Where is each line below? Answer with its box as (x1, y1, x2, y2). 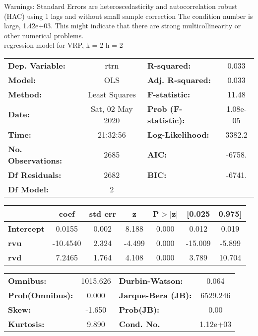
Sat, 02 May (90, 102, 133, 114)
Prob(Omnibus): (8, 289, 73, 301)
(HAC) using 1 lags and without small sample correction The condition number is (4, 10, 253, 21)
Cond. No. (119, 318, 160, 330)
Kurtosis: (8, 318, 45, 330)
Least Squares (87, 88, 136, 100)
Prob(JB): (119, 303, 160, 315)
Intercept (8, 222, 45, 234)
